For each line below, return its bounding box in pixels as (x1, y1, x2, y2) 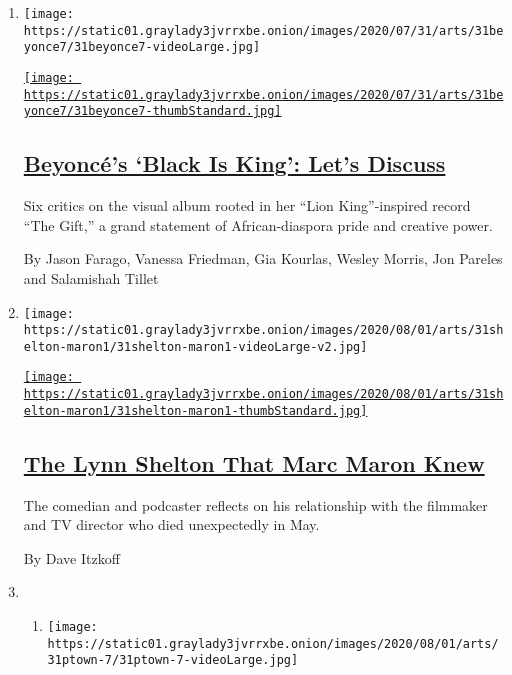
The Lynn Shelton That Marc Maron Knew (23, 447, 485, 478)
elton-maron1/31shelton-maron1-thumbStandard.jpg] (23, 403, 368, 418)
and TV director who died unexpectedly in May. (23, 514, 320, 535)
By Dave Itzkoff (23, 547, 120, 568)
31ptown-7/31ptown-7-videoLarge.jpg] (47, 653, 299, 668)
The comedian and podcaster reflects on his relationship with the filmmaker (23, 494, 488, 515)
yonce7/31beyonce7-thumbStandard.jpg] (23, 104, 282, 119)
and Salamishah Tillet (23, 267, 159, 288)
